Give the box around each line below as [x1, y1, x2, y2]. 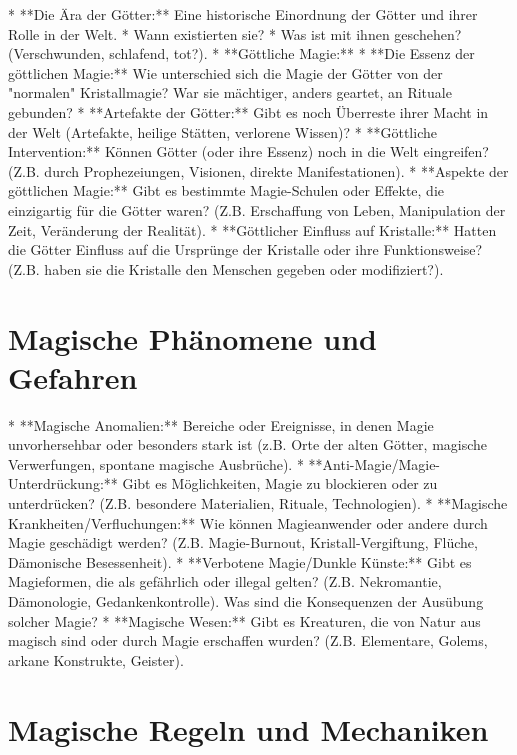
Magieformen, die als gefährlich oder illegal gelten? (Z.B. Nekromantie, [8, 571, 442, 592]
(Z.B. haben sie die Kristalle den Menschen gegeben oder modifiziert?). [8, 258, 444, 279]
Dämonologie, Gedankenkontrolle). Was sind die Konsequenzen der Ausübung [8, 590, 484, 611]
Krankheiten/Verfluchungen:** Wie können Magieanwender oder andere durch [8, 512, 488, 533]
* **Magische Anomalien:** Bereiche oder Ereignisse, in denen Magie [8, 414, 434, 435]
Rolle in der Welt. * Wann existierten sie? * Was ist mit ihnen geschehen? [8, 23, 462, 44]
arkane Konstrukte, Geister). [8, 649, 184, 670]
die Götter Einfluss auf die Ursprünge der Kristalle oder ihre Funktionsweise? [8, 239, 483, 260]
